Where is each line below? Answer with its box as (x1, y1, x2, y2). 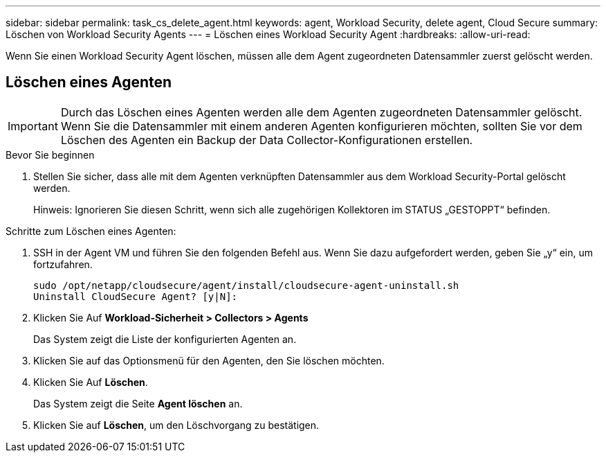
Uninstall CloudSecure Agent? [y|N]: (33, 290, 238, 302)
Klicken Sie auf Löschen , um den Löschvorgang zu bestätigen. (33, 419, 320, 431)
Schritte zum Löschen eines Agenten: (6, 224, 176, 237)
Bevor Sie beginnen (6, 148, 95, 161)
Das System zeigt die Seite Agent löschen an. (33, 397, 243, 409)
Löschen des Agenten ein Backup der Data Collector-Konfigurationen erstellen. (60, 132, 473, 147)
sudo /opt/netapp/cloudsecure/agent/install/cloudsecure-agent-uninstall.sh (33, 279, 459, 291)
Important (8, 118, 58, 133)
